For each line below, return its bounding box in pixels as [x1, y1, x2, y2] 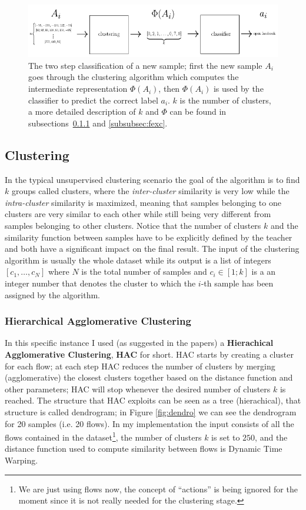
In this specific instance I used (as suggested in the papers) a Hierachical [5, 336, 274, 349]
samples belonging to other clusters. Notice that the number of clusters [5, 219, 261, 232]
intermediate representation [28, 82, 128, 95]
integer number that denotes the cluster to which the [5, 276, 196, 289]
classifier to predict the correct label [28, 94, 158, 106]
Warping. [5, 454, 38, 466]
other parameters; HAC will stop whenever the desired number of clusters [5, 382, 271, 395]
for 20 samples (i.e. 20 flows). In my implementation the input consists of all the [5, 417, 294, 429]
